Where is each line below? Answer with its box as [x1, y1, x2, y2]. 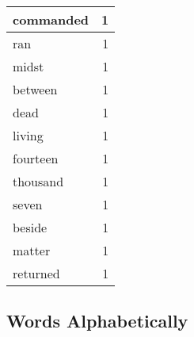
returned [13, 264, 60, 282]
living [13, 126, 44, 144]
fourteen [13, 149, 59, 167]
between [13, 80, 58, 98]
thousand [13, 172, 64, 190]
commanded [13, 10, 89, 29]
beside [13, 218, 48, 236]
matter [13, 241, 51, 259]
